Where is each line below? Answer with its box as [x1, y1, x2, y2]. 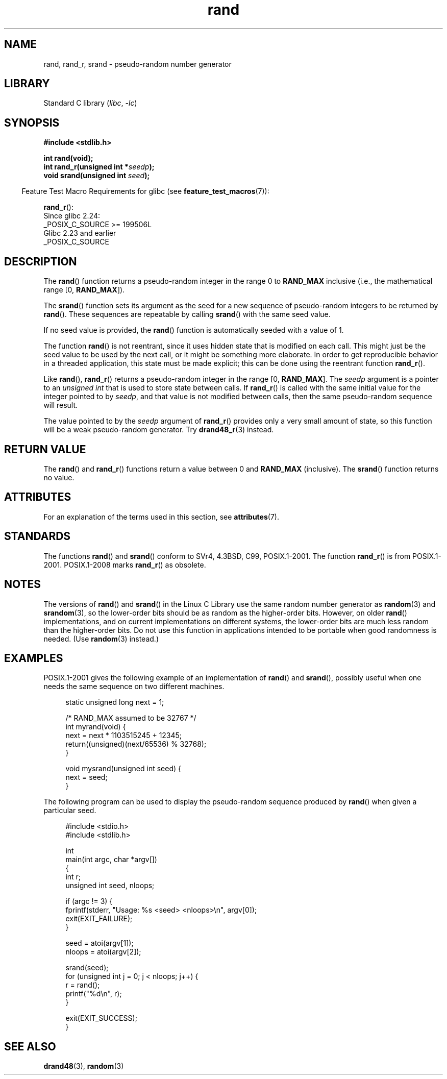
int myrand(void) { [65, 722, 126, 731]
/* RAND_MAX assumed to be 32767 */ [65, 714, 196, 723]
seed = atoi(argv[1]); [65, 939, 134, 948]
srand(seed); [65, 963, 109, 972]
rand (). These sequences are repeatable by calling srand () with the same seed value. [43, 310, 331, 319]
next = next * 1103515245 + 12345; [65, 731, 182, 740]
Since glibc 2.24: [43, 211, 100, 220]
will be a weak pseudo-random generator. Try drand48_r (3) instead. [43, 425, 274, 434]
